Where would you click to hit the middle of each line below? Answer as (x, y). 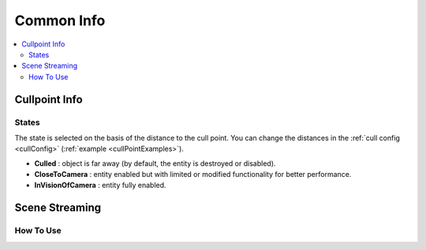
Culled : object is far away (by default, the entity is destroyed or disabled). (155, 163)
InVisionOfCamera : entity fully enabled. (100, 186)
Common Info (60, 20)
